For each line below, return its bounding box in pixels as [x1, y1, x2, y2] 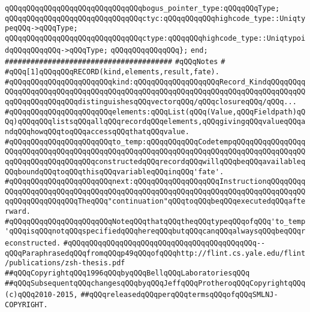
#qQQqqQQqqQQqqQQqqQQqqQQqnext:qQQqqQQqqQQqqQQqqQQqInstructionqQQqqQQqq [5, 177, 306, 186]
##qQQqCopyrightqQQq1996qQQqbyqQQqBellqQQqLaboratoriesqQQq [5, 269, 250, 278]
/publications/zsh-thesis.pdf [5, 259, 125, 268]
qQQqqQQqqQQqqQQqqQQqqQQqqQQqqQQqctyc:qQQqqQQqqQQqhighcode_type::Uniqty [5, 14, 306, 23]
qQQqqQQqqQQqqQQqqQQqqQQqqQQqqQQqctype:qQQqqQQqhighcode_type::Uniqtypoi [5, 34, 306, 43]
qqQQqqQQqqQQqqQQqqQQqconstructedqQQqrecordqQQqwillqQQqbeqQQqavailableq [5, 157, 306, 166]
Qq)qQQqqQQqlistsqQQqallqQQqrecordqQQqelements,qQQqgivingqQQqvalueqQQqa [5, 117, 306, 126]
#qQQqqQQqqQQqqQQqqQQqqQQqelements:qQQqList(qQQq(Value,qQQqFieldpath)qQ [5, 107, 306, 116]
